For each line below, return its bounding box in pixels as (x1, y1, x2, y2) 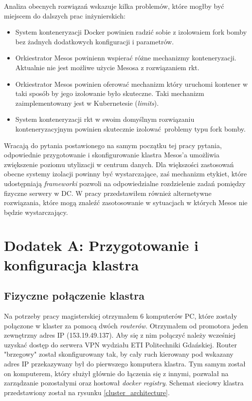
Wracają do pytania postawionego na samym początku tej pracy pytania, (4, 140, 222, 150)
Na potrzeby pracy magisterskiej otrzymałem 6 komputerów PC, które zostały (4, 311, 237, 321)
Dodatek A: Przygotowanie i (4, 235, 198, 255)
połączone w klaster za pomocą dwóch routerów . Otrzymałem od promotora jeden (4, 320, 248, 330)
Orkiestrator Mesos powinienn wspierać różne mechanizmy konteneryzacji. (15, 53, 236, 63)
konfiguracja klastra (4, 254, 139, 274)
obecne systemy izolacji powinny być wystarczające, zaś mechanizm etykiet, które (4, 169, 247, 179)
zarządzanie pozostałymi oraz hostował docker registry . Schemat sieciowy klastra (4, 378, 244, 388)
